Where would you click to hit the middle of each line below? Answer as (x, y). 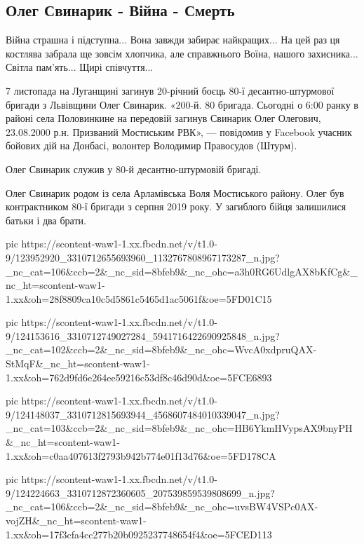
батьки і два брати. (46, 220)
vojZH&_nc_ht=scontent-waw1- (76, 521)
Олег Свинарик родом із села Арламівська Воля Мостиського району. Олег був (175, 192)
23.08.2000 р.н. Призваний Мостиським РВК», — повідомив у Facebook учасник (179, 131)
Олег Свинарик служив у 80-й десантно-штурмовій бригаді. (134, 169)
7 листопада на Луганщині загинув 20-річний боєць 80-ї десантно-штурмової (170, 90)
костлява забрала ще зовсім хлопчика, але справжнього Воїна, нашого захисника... (182, 53)
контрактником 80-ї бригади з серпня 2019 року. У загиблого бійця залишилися (176, 206)
